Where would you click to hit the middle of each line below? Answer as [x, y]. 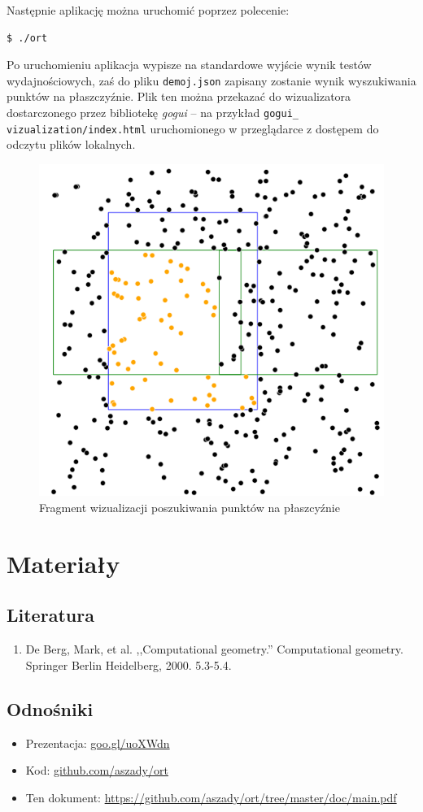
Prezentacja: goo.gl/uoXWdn [98, 743]
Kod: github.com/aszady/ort [97, 770]
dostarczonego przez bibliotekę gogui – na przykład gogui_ [153, 113]
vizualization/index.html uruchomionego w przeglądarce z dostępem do [193, 128]
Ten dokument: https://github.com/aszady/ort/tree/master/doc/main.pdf [211, 797]
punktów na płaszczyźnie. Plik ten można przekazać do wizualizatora [179, 96]
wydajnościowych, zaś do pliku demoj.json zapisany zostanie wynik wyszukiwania [211, 80]
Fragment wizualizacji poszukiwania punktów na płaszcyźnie [190, 508]
